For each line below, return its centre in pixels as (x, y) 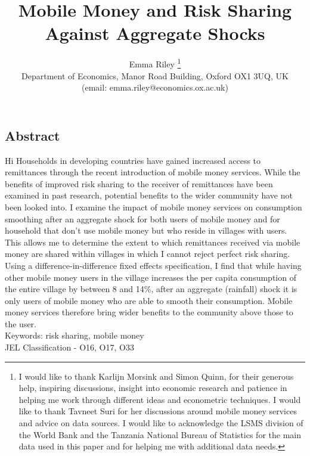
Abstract (32, 135)
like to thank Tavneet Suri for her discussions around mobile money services (158, 411)
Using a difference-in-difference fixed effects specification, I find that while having (153, 265)
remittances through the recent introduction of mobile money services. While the (153, 172)
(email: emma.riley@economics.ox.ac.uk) (155, 87)
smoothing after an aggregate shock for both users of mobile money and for (142, 218)
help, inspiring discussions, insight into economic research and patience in (153, 388)
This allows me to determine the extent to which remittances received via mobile (153, 242)
